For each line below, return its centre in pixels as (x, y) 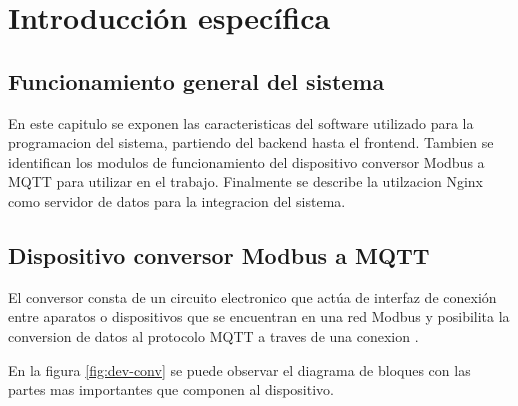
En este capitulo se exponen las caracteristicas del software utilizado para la (241, 122)
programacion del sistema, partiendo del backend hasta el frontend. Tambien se (251, 142)
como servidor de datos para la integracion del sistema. (177, 200)
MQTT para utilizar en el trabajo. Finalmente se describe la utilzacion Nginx (245, 181)
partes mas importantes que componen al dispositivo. (171, 389)
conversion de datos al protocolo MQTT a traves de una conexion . (213, 335)
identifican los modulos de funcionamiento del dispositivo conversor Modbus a (246, 161)
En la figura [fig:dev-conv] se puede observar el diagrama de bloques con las (239, 369)
